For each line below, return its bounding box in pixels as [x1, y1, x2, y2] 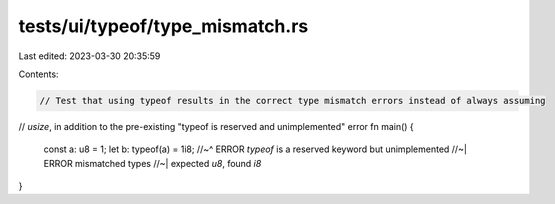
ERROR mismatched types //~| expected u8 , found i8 [43, 157, 262, 169]
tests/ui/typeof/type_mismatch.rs [18, 15, 309, 37]
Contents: [18, 68, 59, 80]
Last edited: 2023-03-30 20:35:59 [18, 50, 161, 62]
